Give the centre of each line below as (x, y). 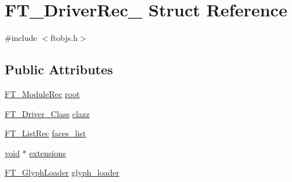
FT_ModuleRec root (42, 93)
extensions (48, 152)
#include (21, 38)
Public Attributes (59, 69)
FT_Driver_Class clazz (47, 113)
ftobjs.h (64, 38)
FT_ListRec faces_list (46, 133)
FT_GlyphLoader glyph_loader (62, 172)
